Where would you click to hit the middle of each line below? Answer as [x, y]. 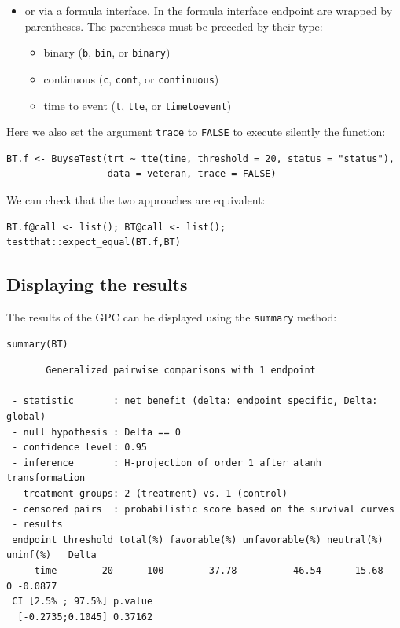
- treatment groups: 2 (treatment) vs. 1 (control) [150, 493]
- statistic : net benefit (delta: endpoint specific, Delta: [195, 401]
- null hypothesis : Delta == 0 [96, 432]
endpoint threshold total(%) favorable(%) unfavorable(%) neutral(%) [198, 540]
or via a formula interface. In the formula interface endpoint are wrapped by [209, 10]
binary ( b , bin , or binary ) [107, 52]
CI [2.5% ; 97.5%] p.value [83, 602]
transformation [46, 478]
